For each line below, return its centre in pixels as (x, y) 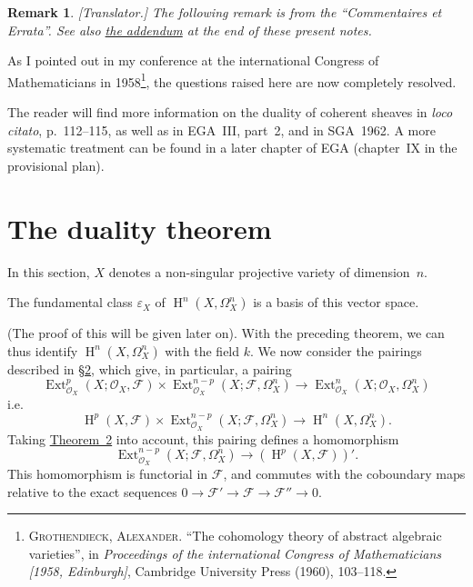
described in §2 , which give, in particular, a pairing (150, 368)
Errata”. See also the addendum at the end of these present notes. (190, 30)
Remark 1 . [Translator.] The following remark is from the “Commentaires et (225, 12)
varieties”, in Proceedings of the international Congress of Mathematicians (235, 553)
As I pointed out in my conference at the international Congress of (193, 60)
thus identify (43, 350)
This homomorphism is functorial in (108, 473)
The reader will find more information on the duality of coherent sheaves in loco (230, 112)
